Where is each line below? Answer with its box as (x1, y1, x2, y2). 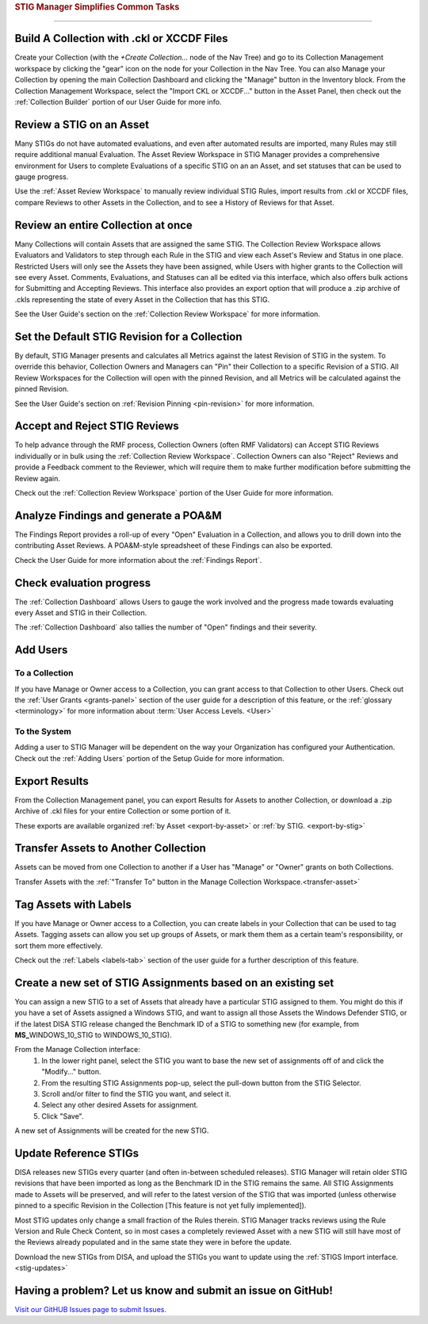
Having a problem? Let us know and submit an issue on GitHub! (14, 1284, 333, 1297)
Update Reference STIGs (14, 1146, 139, 1160)
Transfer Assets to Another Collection (14, 841, 206, 855)
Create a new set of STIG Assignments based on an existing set (14, 976, 334, 989)
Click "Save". (41, 1111, 84, 1121)
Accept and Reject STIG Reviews (14, 419, 180, 433)
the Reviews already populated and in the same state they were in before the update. (14, 1238, 292, 1247)
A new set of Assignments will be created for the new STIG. (14, 1126, 209, 1135)
